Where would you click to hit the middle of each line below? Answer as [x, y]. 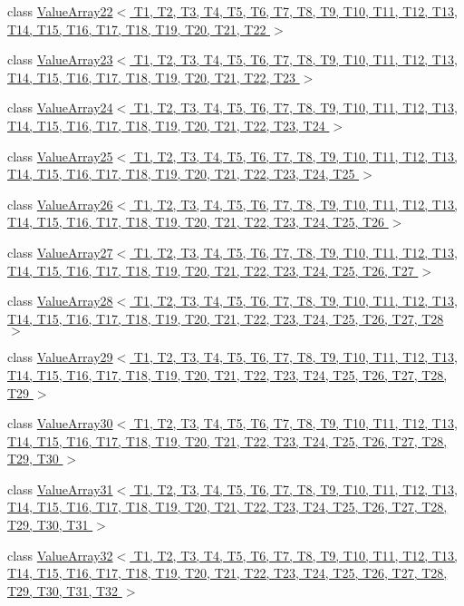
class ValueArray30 [60, 423]
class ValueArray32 [60, 555]
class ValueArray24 [60, 108]
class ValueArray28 [60, 301]
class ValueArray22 [60, 11]
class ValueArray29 [60, 357]
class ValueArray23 [60, 59]
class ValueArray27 [60, 252]
